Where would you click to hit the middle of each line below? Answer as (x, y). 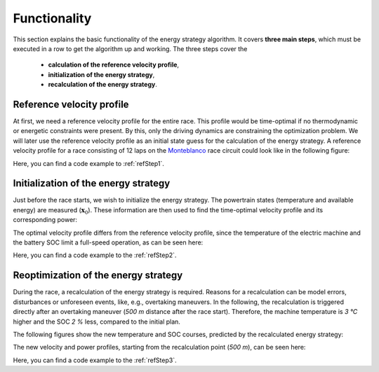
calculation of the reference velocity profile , (113, 65)
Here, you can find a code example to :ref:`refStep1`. (89, 163)
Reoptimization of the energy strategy (98, 276)
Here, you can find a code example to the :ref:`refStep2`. (95, 255)
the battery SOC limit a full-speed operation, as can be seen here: (108, 242)
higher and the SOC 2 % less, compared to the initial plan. (97, 322)
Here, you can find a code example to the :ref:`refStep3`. (95, 360)
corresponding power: (45, 220)
